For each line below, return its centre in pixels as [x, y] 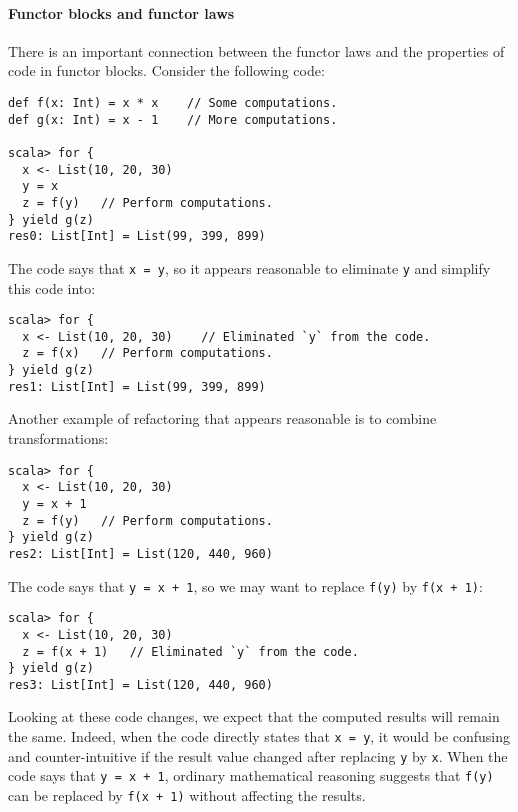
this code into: [52, 287]
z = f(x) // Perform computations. [147, 353]
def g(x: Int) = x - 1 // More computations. [173, 119]
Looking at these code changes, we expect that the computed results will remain [254, 716]
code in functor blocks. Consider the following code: [166, 70]
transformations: [58, 438]
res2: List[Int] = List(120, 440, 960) [140, 553]
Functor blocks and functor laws [121, 12]
